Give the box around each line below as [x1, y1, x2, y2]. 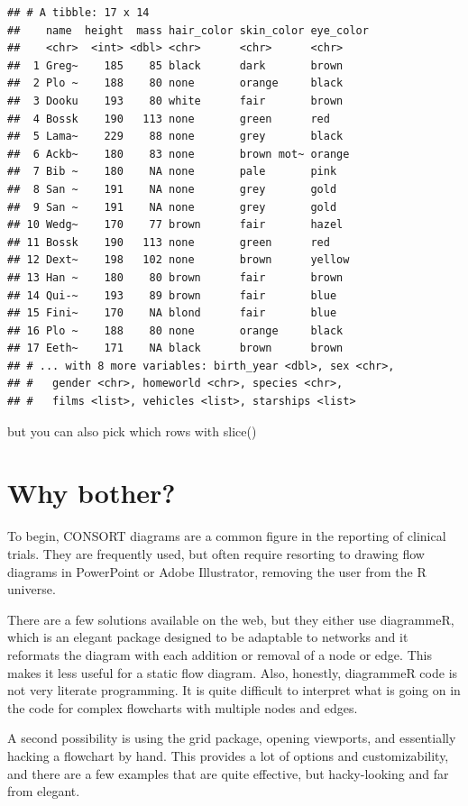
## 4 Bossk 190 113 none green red [7, 112, 330, 125]
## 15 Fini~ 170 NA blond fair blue [7, 307, 337, 320]
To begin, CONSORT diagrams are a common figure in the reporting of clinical [7, 527, 446, 545]
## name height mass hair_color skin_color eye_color [7, 23, 369, 37]
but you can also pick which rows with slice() [7, 421, 257, 440]
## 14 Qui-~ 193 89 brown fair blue [7, 289, 337, 302]
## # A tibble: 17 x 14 [7, 6, 150, 19]
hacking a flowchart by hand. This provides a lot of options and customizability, [7, 746, 449, 765]
